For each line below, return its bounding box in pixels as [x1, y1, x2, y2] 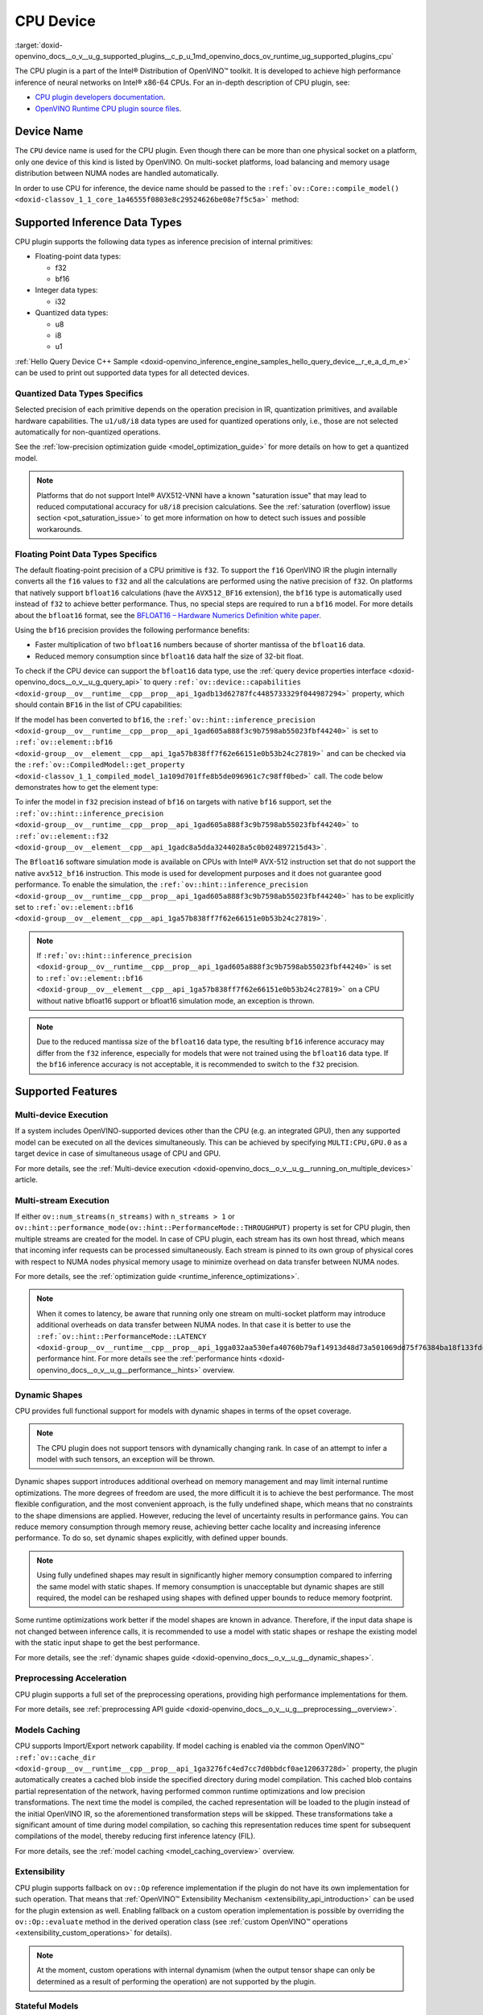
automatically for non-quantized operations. [14, 427, 161, 437]
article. [14, 1174, 38, 1184]
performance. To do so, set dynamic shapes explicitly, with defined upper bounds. [14, 1533, 288, 1543]
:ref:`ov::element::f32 [14, 831, 109, 841]
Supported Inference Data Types [14, 215, 183, 229]
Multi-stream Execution [14, 1194, 110, 1206]
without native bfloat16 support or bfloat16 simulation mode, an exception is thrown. [36, 995, 315, 1005]
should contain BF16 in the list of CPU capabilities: [14, 700, 183, 709]
